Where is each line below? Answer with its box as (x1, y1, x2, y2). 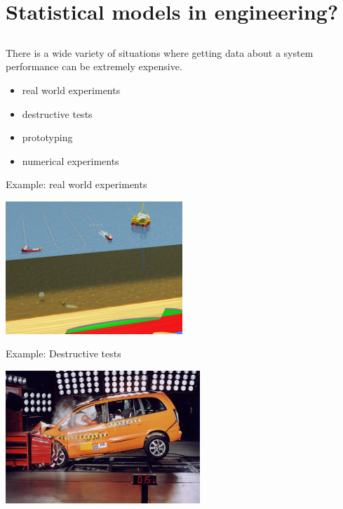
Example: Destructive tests (6, 346, 121, 361)
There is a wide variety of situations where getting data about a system (6, 45, 314, 60)
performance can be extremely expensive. (6, 59, 182, 74)
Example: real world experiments (6, 177, 147, 192)
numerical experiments (22, 153, 119, 168)
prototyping (22, 130, 73, 145)
